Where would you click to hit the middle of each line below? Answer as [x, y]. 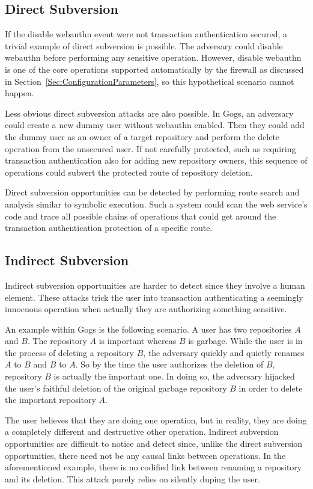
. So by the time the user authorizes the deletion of [169, 364]
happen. [20, 93]
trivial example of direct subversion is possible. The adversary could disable [144, 45]
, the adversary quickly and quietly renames [224, 352]
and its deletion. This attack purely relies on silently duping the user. [132, 478]
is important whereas [138, 341]
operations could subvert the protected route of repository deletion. [129, 172]
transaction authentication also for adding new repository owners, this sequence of [156, 160]
